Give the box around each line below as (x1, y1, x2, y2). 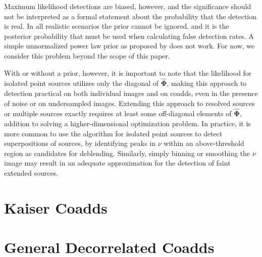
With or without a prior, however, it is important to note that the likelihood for (4, 67, 252, 78)
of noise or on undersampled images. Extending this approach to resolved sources (4, 97, 255, 108)
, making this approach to (167, 78, 247, 88)
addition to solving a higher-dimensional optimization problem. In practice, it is (4, 118, 251, 128)
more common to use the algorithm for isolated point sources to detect (4, 128, 223, 138)
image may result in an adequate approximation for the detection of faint (4, 158, 231, 168)
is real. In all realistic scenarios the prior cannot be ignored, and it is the (4, 21, 229, 31)
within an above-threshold (164, 138, 244, 148)
